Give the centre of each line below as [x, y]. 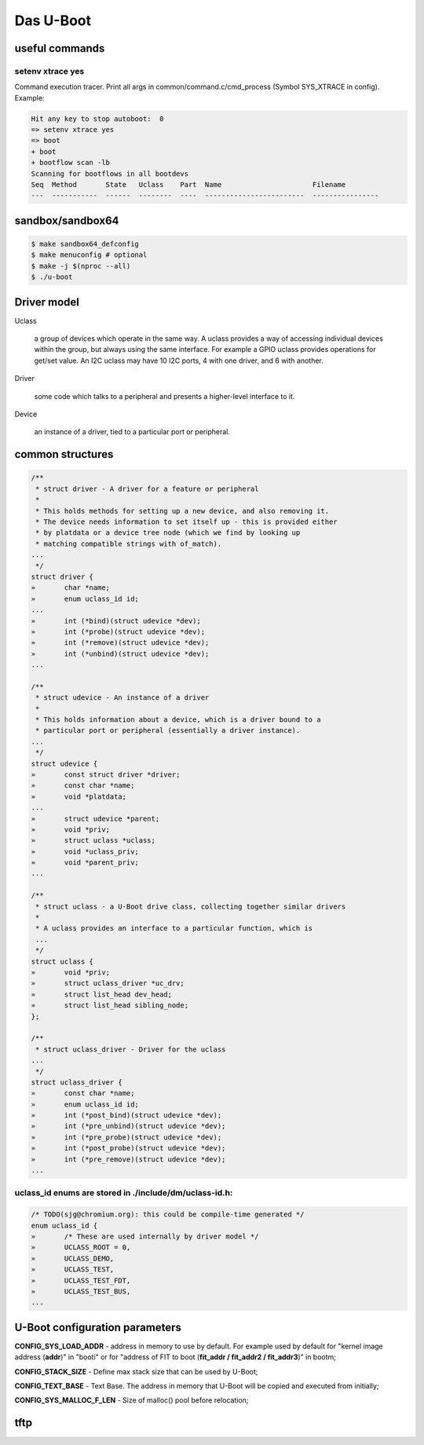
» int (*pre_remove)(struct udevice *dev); [128, 1159]
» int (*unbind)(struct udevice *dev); [120, 653]
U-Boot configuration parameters [98, 1327]
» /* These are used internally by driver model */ [145, 1236]
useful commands [60, 48]
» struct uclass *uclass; [93, 841]
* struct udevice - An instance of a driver [122, 698]
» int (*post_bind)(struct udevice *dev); [126, 1116]
